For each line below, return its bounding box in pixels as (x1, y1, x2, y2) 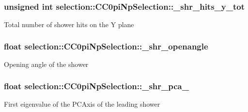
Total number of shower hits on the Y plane (4, 19, 134, 30)
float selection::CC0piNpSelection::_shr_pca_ (4, 80, 189, 92)
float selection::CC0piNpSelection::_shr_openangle (4, 40, 208, 52)
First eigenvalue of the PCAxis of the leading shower (4, 98, 160, 109)
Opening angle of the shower (4, 59, 89, 69)
